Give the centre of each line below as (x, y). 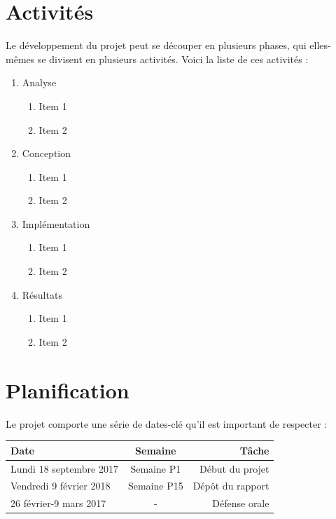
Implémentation (56, 223)
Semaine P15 (155, 486)
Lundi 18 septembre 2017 (64, 468)
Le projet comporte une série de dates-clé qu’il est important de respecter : (167, 423)
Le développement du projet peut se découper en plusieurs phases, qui (156, 45)
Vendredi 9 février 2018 (61, 486)
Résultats (42, 294)
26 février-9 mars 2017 (58, 503)
